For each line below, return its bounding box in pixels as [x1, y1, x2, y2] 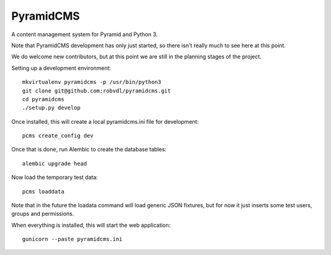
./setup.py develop [22, 104, 81, 112]
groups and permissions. [11, 210, 74, 218]
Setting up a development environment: [11, 64, 112, 72]
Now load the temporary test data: [11, 173, 98, 181]
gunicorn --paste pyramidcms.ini [22, 236, 123, 243]
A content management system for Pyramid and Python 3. [11, 31, 158, 38]
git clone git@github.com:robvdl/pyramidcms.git [22, 87, 171, 94]
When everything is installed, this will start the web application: [11, 221, 171, 229]
